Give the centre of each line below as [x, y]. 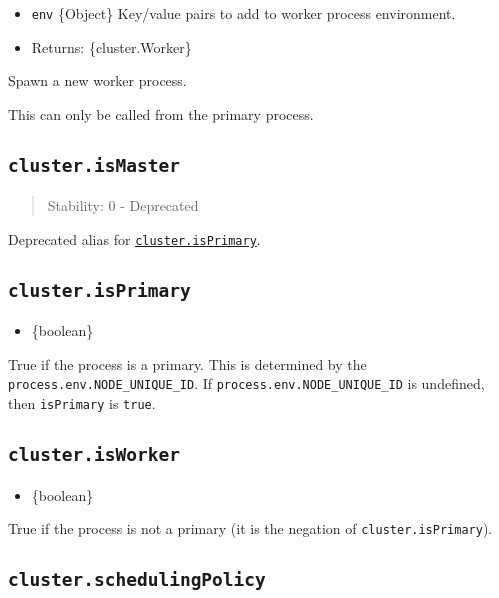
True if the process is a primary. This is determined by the [187, 363]
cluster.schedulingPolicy [137, 580]
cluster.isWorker [94, 455]
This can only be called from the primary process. [161, 113]
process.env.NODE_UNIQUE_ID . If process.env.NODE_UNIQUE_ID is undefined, [246, 383]
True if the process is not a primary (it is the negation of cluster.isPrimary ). [250, 528]
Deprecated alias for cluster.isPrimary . [134, 238]
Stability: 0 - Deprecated [123, 205]
